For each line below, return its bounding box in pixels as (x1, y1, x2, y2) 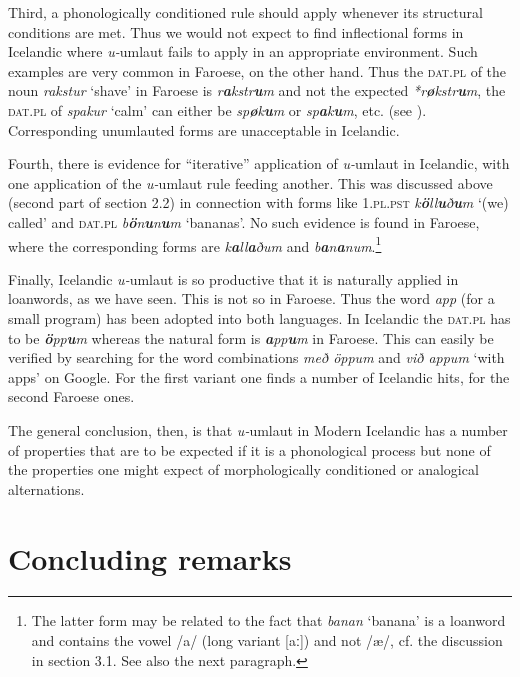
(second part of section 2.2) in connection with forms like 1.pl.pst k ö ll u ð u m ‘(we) (8, 192, 509, 213)
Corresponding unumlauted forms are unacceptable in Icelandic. (8, 119, 400, 140)
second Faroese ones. (8, 386, 135, 407)
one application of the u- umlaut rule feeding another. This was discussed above (8, 172, 493, 193)
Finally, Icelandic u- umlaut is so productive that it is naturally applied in (8, 268, 459, 289)
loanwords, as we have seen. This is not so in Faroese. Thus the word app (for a (8, 288, 495, 309)
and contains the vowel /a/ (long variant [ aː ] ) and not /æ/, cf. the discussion (31, 630, 503, 651)
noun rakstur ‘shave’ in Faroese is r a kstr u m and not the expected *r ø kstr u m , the (8, 80, 506, 101)
